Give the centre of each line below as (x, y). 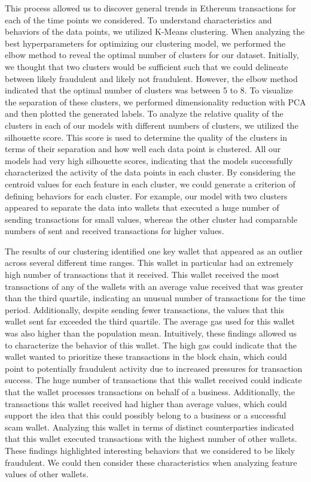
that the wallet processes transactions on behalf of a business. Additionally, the (150, 392)
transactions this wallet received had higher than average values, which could (146, 403)
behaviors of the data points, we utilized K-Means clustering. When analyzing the (155, 31)
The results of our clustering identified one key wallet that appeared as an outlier (154, 251)
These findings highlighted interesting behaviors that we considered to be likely (150, 450)
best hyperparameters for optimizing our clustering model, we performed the (145, 43)
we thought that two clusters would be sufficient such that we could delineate (147, 66)
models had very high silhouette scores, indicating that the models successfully (149, 160)
